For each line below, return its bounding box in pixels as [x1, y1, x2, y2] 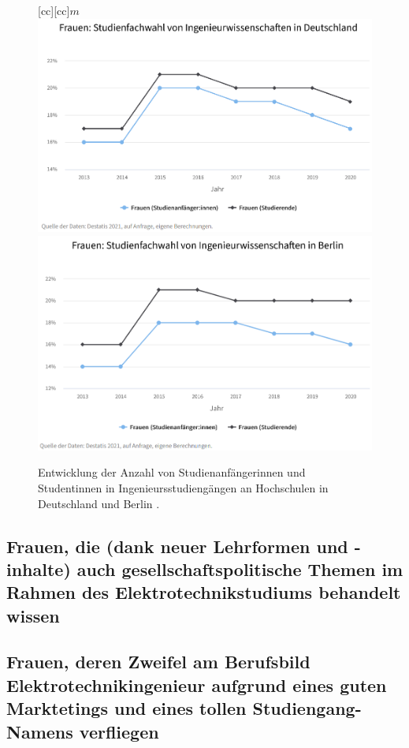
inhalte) [6, 556, 71, 581]
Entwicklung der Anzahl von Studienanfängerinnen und [38, 464, 306, 481]
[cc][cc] [38, 2, 70, 18]
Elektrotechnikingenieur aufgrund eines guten [6, 672, 387, 697]
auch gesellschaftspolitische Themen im [76, 556, 403, 581]
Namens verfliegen [6, 719, 159, 743]
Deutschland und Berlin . [38, 495, 160, 511]
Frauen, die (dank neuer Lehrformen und [6, 533, 348, 558]
